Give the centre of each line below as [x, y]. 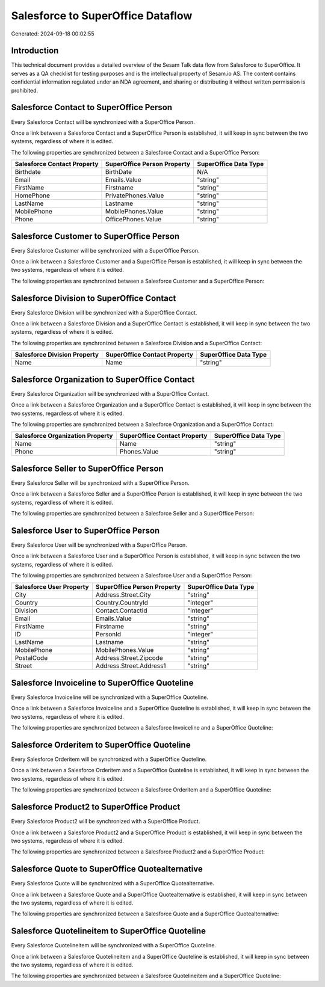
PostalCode [31, 658]
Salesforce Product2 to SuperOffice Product [96, 807]
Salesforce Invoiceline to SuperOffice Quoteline [102, 683]
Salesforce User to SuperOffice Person [85, 530]
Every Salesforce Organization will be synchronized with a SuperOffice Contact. [110, 393]
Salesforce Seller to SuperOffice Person [87, 468]
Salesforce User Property [52, 587]
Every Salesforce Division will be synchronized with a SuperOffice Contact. [104, 312]
